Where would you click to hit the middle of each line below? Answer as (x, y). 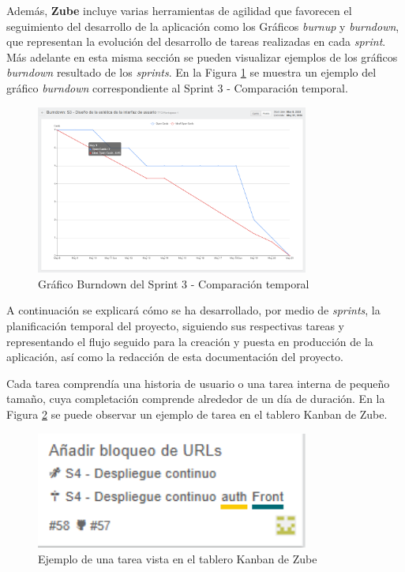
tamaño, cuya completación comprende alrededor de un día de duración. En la (196, 399)
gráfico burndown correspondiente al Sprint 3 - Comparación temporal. (177, 87)
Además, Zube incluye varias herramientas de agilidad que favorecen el (179, 10)
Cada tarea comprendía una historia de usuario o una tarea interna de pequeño (198, 383)
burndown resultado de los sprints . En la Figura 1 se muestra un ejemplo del (191, 72)
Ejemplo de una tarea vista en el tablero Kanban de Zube (178, 558)
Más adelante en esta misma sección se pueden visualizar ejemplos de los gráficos (202, 56)
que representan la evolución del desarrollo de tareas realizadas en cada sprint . (196, 41)
